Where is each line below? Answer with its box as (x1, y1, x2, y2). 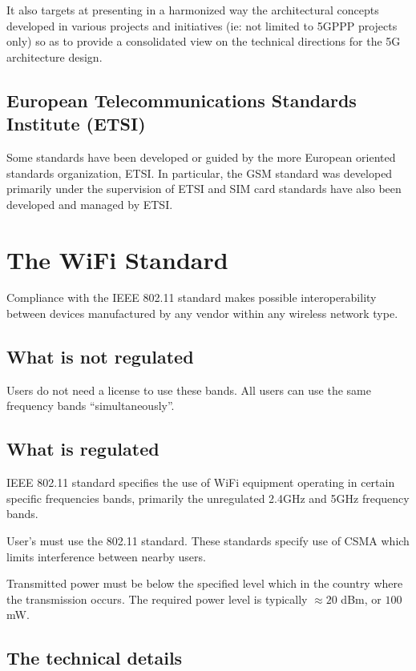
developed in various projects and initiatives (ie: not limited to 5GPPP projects (6, 17, 398, 34)
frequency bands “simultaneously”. (6, 397, 175, 414)
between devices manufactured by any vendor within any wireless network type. (6, 305, 398, 322)
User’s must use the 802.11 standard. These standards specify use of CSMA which (6, 532, 410, 549)
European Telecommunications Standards (6, 87, 357, 112)
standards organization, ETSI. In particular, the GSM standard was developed (6, 164, 393, 181)
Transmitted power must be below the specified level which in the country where (6, 575, 403, 592)
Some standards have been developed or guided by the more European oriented (6, 148, 396, 165)
